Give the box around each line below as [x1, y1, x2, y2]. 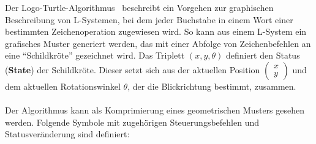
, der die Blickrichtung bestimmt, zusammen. [127, 79, 296, 92]
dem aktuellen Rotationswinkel [5, 79, 121, 92]
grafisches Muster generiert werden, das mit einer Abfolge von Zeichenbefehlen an [5, 37, 311, 49]
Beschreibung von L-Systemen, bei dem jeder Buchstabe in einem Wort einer [5, 13, 293, 26]
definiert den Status [225, 49, 300, 62]
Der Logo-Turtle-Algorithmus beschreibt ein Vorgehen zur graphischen [5, 1, 274, 13]
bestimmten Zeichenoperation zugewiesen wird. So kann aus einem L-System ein [5, 25, 307, 38]
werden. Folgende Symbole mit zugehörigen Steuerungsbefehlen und [5, 115, 259, 128]
